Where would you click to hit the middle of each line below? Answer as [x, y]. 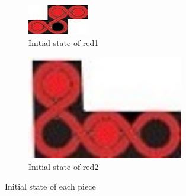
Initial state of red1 [64, 42]
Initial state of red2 [64, 166]
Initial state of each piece [50, 186]
